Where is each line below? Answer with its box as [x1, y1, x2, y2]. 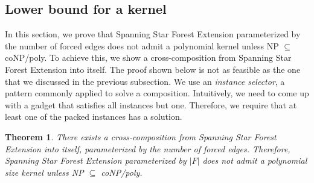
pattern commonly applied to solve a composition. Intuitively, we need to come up [5, 87, 309, 99]
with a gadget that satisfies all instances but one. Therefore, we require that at [5, 98, 297, 111]
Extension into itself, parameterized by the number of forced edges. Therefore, [5, 142, 290, 155]
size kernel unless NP [5, 166, 84, 178]
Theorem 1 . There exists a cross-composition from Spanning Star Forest [5, 130, 277, 143]
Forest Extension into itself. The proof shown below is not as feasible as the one [5, 63, 301, 75]
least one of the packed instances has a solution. [5, 110, 182, 123]
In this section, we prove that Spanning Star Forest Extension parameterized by [5, 28, 301, 40]
